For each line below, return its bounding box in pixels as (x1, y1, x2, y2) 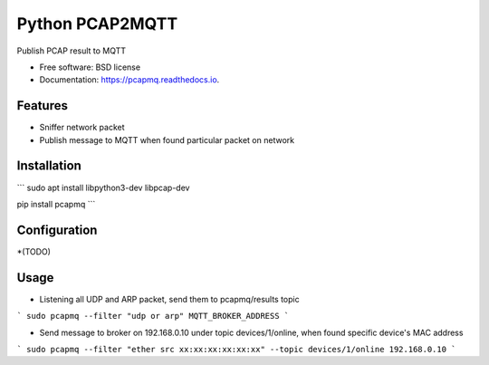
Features (16, 98, 68, 113)
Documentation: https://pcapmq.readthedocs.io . (39, 74, 220, 85)
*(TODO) (16, 245, 52, 257)
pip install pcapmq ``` (16, 198, 96, 209)
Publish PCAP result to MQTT (16, 45, 127, 56)
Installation (16, 158, 81, 174)
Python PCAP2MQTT (16, 14, 178, 34)
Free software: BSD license (39, 62, 140, 72)
